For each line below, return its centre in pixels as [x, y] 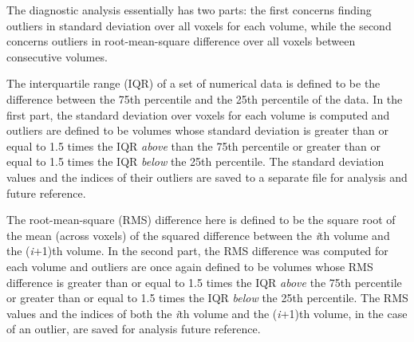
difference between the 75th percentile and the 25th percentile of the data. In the [205, 98]
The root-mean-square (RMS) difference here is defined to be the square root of [201, 220]
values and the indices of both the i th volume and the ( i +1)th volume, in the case [207, 313]
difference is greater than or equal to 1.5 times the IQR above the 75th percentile [204, 282]
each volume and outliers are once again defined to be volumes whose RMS [190, 266]
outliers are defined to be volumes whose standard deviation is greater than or [197, 130]
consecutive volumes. [57, 56]
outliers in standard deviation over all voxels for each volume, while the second [199, 25]
